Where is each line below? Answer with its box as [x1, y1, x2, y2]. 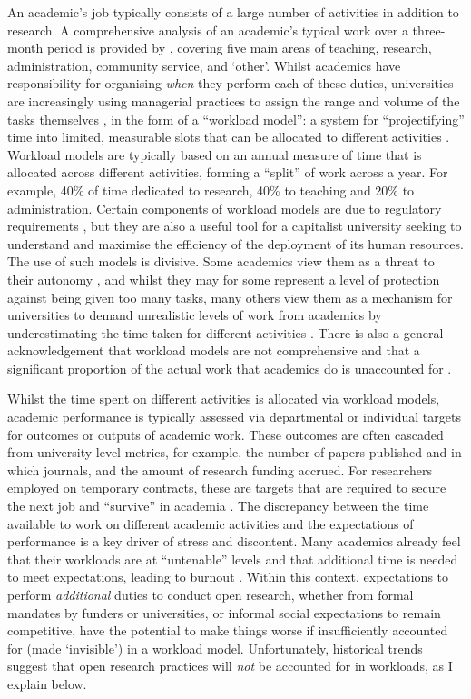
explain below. [7, 674, 87, 693]
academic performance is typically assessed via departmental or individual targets [7, 407, 461, 426]
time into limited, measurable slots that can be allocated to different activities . [7, 127, 450, 146]
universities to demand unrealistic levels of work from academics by [7, 305, 382, 325]
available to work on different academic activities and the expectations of [7, 514, 414, 533]
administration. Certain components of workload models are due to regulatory [7, 198, 442, 217]
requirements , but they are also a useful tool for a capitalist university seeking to [7, 216, 462, 235]
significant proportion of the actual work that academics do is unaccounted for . [7, 358, 452, 377]
